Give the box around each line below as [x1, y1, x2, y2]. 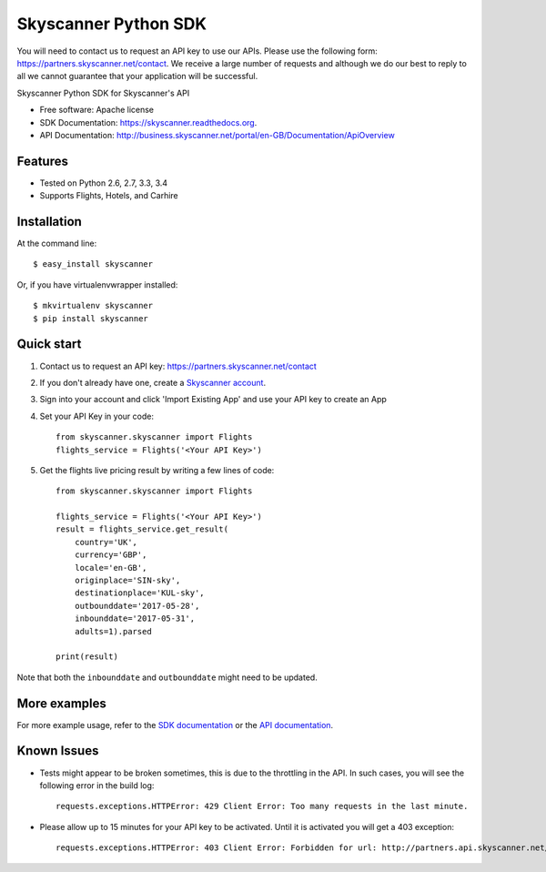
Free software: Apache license [39, 105, 155, 116]
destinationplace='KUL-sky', [74, 588, 205, 598]
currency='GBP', [74, 550, 147, 560]
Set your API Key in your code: [39, 411, 155, 421]
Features [16, 153, 68, 168]
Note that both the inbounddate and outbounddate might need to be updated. [16, 672, 318, 683]
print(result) [56, 652, 118, 662]
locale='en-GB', [74, 563, 147, 573]
